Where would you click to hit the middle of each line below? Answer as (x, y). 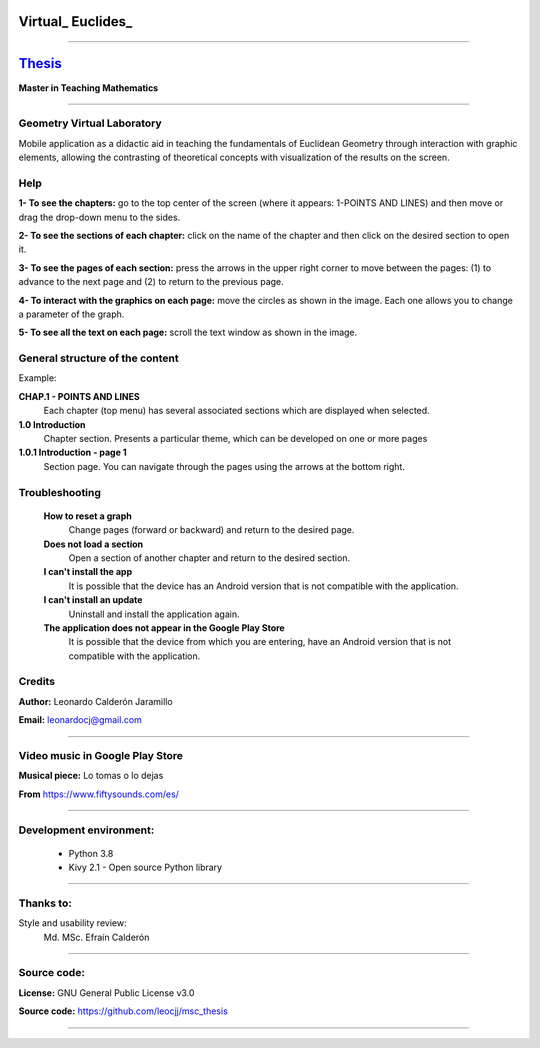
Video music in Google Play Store (101, 755)
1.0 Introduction (52, 424)
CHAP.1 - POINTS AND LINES (79, 396)
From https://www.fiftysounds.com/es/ (99, 794)
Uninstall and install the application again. (154, 614)
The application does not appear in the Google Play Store (164, 627)
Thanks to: (45, 903)
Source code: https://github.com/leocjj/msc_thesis (123, 1011)
